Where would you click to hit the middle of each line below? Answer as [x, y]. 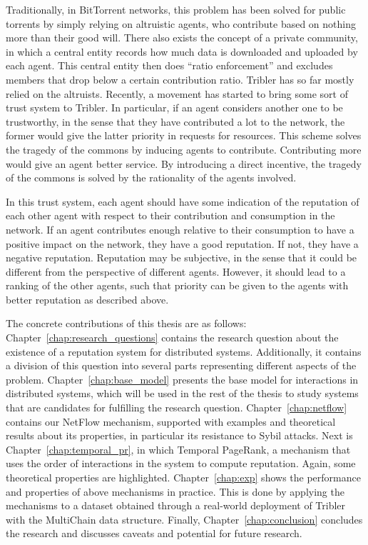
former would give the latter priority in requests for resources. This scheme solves [184, 135]
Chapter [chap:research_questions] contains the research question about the [172, 337]
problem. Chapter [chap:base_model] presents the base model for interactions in [182, 379]
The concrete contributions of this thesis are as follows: [126, 323]
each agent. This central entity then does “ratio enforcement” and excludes [169, 65]
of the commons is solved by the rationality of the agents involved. [151, 177]
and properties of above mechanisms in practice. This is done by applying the [175, 491]
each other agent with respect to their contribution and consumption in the [170, 215]
